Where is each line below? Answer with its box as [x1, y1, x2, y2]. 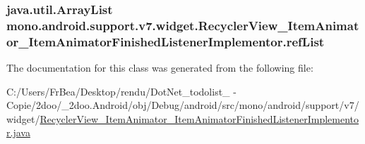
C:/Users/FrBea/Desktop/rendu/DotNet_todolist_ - [6, 84, 237, 98]
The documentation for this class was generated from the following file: [6, 60, 313, 75]
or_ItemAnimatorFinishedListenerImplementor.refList [6, 32, 325, 50]
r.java [6, 125, 30, 140]
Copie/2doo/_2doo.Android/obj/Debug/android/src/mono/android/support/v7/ [6, 98, 359, 112]
